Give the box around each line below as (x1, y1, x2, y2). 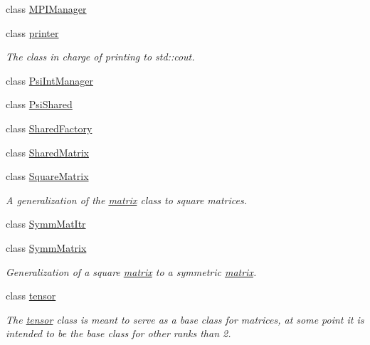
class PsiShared (6, 97, 73, 112)
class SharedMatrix (6, 144, 89, 159)
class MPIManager (6, 1, 87, 16)
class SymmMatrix (6, 240, 87, 255)
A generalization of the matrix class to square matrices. (6, 192, 247, 207)
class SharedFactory (6, 120, 92, 135)
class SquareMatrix (6, 169, 89, 184)
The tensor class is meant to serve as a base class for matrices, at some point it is (6, 312, 364, 327)
